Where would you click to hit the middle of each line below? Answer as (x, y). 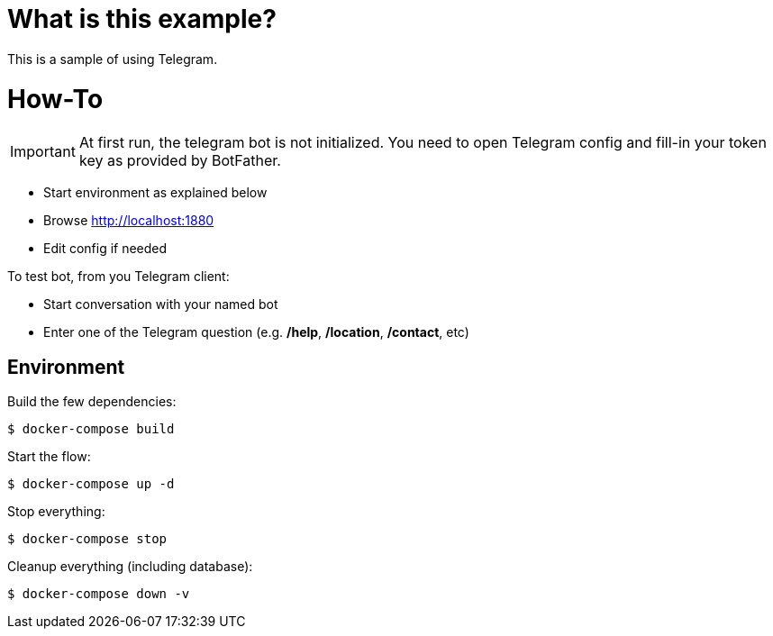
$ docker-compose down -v (99, 594)
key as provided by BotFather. (180, 161)
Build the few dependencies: (92, 402)
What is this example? (142, 19)
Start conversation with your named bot (161, 304)
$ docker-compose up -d (91, 484)
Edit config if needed (105, 249)
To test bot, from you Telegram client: (118, 277)
